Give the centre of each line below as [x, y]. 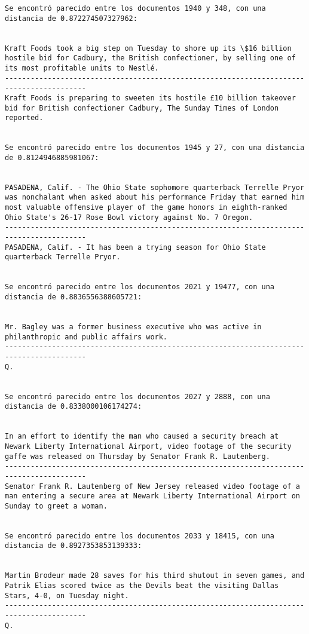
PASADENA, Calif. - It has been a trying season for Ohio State [135, 247]
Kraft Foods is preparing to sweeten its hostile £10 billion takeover [150, 98]
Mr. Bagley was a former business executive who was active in [133, 327]
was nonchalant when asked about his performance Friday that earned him [155, 197]
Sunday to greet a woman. [56, 506]
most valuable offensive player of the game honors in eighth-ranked [146, 208]
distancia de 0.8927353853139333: [74, 546]
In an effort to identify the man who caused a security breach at [142, 437]
